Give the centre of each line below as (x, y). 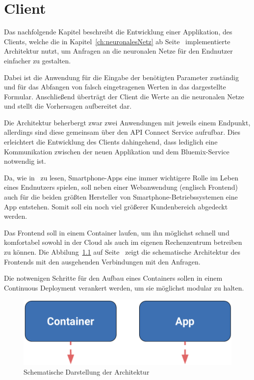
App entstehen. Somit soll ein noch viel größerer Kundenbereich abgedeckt (116, 206)
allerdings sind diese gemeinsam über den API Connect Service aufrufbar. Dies (122, 132)
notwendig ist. (25, 161)
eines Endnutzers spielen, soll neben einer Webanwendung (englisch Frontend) (121, 187)
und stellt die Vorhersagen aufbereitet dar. (68, 106)
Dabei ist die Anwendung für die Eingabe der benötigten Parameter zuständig (121, 77)
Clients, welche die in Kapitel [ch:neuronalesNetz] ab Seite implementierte (117, 41)
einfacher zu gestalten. (38, 60)
